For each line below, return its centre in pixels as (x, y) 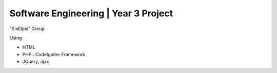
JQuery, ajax (36, 62)
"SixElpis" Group (27, 29)
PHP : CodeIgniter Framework (54, 54)
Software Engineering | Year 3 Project (91, 13)
